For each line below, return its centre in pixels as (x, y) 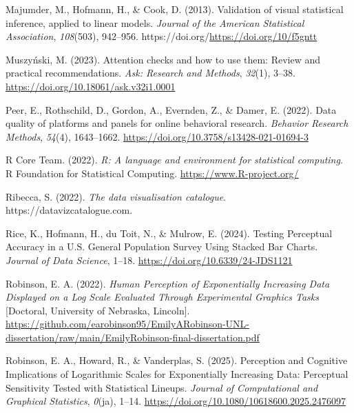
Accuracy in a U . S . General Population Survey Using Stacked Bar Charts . (162, 246)
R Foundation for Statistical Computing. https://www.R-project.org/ (152, 173)
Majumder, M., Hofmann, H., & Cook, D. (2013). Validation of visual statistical (175, 9)
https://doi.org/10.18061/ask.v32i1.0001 (91, 86)
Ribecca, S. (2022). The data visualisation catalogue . (116, 196)
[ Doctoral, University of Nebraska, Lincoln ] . (98, 310)
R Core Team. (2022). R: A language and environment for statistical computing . (174, 160)
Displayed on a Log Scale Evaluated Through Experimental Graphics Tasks (162, 297)
